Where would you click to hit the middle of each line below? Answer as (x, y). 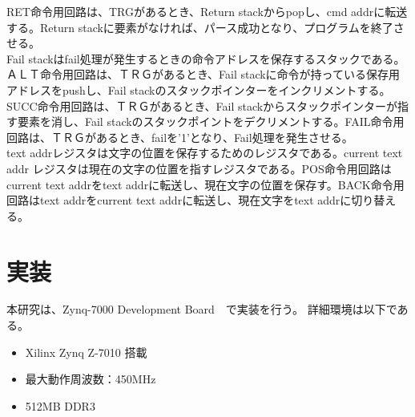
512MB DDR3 (60, 405)
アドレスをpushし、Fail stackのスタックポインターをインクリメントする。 (199, 89)
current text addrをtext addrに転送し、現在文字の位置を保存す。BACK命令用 (205, 184)
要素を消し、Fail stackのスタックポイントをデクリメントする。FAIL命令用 (211, 121)
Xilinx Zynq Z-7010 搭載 (86, 352)
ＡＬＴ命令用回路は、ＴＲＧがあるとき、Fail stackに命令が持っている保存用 (203, 74)
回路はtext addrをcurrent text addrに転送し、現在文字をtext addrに (179, 200)
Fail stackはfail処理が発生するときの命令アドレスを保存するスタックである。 (206, 58)
